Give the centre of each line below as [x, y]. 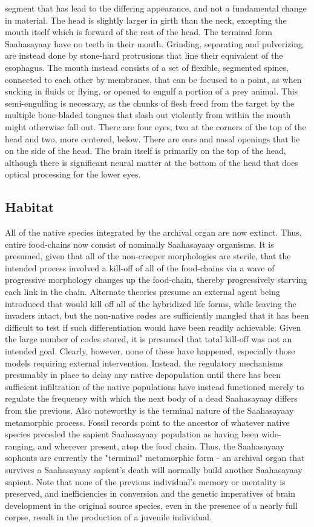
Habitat [30, 207]
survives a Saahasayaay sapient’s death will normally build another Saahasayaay [154, 469]
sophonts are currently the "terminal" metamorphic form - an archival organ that [155, 458]
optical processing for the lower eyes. [73, 174]
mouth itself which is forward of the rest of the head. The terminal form [139, 32]
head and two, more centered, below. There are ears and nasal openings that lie [152, 138]
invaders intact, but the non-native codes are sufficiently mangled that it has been [157, 315]
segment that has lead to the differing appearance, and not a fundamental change [156, 8]
